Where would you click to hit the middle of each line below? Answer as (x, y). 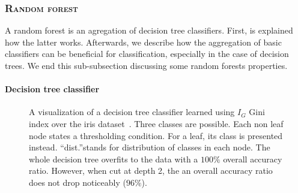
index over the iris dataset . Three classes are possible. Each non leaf (156, 123)
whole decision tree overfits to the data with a (114, 159)
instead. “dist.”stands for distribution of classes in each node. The (150, 147)
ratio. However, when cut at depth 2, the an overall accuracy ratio (151, 171)
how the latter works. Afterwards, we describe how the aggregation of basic (143, 42)
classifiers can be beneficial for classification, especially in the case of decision (147, 54)
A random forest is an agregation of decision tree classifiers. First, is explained (149, 30)
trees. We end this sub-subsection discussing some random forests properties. (146, 65)
